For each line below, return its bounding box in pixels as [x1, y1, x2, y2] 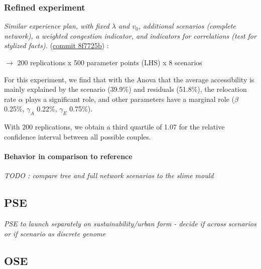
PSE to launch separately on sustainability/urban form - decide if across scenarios [4, 218, 256, 228]
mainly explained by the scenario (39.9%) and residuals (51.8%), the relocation [4, 84, 247, 94]
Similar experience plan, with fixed [4, 21, 109, 31]
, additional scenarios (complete [138, 21, 236, 31]
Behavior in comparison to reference [4, 151, 133, 161]
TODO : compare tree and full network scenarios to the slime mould [4, 170, 214, 181]
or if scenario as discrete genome [4, 228, 106, 238]
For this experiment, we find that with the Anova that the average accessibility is [4, 74, 254, 84]
